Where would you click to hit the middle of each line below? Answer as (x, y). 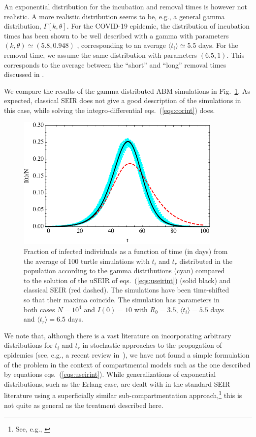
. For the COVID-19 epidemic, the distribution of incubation (158, 26)
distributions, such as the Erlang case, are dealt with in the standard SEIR (117, 383)
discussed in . (24, 74)
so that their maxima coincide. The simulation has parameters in (122, 300)
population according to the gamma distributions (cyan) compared (124, 271)
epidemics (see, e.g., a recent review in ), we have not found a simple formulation (127, 354)
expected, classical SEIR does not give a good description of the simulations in (123, 100)
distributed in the (206, 261)
